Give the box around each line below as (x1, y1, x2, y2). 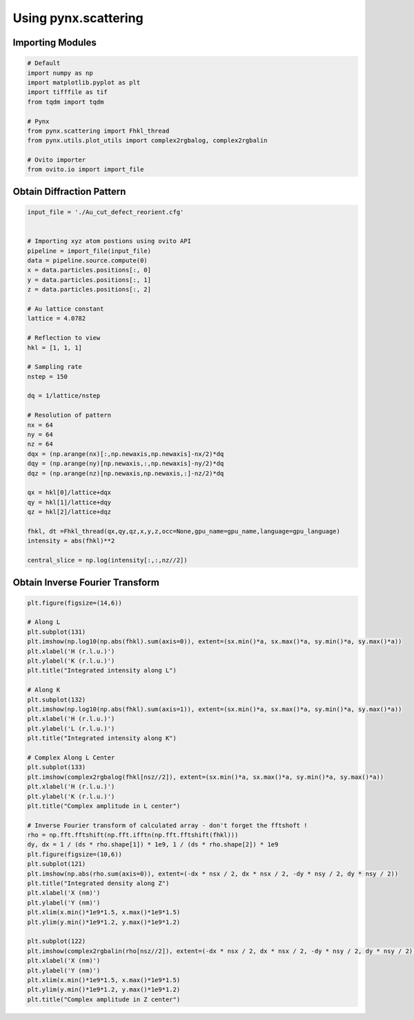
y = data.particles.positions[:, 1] (27, 276, 152, 283)
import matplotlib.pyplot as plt (27, 78, 141, 86)
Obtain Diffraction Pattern (12, 185, 126, 197)
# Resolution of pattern (27, 411, 112, 419)
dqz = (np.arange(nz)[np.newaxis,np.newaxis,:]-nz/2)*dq (27, 469, 224, 477)
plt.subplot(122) (27, 937, 86, 945)
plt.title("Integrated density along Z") (27, 880, 170, 887)
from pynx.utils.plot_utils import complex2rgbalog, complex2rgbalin (27, 137, 268, 144)
